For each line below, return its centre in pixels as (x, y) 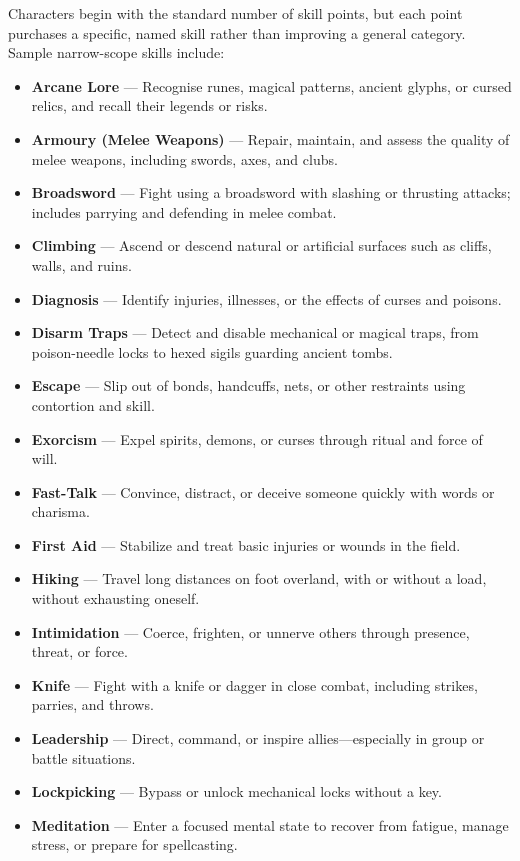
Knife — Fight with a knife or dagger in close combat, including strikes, (254, 684)
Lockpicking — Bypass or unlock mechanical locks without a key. (236, 791)
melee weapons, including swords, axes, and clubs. (184, 158)
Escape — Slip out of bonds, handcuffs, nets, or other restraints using (248, 385)
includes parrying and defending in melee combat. (184, 211)
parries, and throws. (92, 704)
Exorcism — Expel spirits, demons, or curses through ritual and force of (257, 438)
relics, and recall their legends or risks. (149, 105)
